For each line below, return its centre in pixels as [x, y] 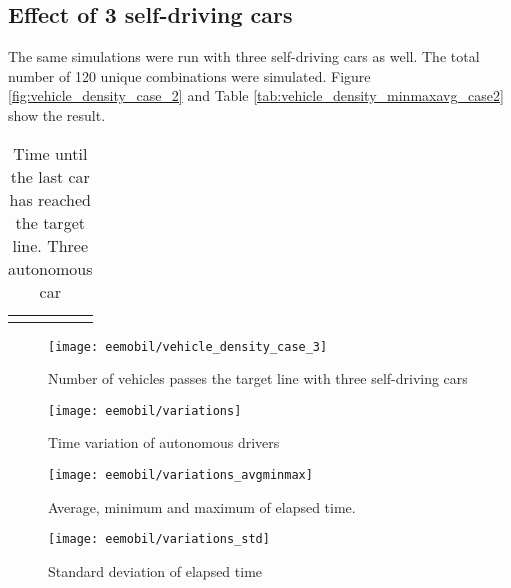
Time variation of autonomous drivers [164, 442]
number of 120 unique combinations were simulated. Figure [189, 75]
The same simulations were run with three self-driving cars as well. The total [244, 56]
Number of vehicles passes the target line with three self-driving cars [258, 378]
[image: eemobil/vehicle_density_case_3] [188, 346]
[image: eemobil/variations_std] [159, 539]
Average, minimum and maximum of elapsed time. [202, 506]
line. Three [50, 245]
